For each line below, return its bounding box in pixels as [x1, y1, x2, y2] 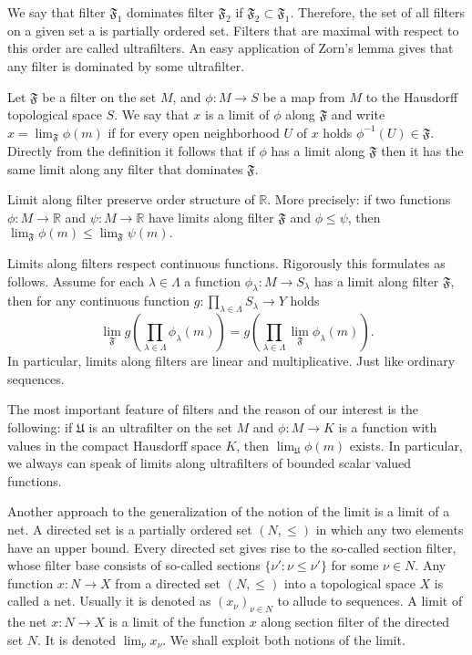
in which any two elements [315, 519, 464, 538]
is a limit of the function [108, 612, 246, 631]
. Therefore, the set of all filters [290, 3, 465, 21]
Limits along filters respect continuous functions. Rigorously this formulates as [7, 254, 446, 273]
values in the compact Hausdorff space [7, 435, 221, 454]
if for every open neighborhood [108, 122, 280, 141]
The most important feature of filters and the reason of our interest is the [7, 400, 418, 419]
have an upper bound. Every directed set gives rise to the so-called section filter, [7, 537, 457, 556]
